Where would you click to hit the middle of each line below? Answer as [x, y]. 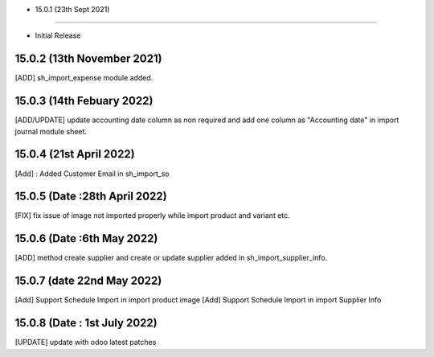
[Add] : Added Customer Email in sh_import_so [92, 174]
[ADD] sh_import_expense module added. [84, 78]
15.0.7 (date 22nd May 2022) [88, 281]
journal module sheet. [51, 131]
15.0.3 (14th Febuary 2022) [84, 101]
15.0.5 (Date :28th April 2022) [91, 197]
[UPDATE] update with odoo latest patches [86, 343]
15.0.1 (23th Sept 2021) [72, 9]
